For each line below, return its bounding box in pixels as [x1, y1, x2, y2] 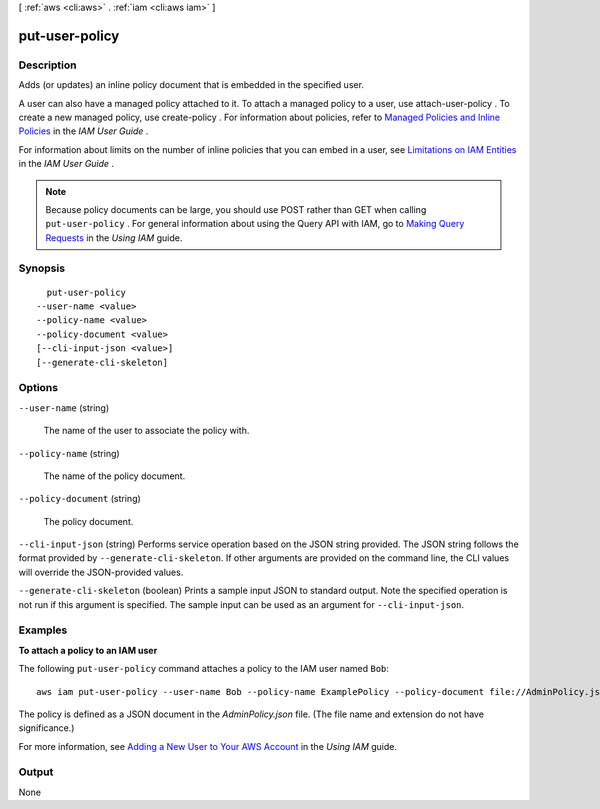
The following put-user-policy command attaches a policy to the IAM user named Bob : [18, 663, 390, 675]
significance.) [18, 722, 75, 734]
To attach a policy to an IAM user [18, 644, 158, 656]
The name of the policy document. [43, 470, 186, 482]
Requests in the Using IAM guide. [45, 231, 183, 244]
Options [18, 381, 59, 395]
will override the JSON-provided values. [18, 566, 184, 578]
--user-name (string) [18, 401, 110, 414]
